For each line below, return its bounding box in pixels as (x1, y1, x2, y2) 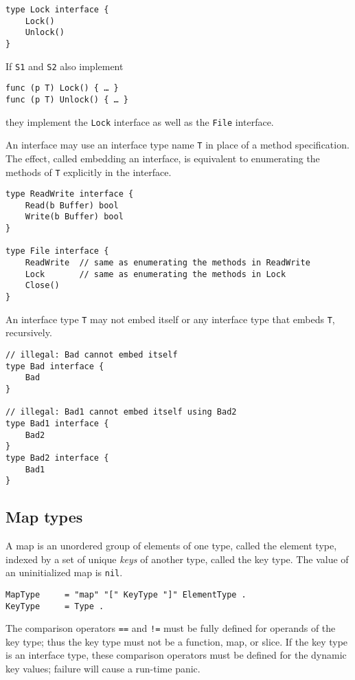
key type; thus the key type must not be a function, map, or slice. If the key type (5, 634, 348, 648)
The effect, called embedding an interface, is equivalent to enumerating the (5, 151, 320, 165)
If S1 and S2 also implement (5, 58, 124, 73)
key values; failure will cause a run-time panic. (5, 661, 201, 676)
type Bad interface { (5, 361, 104, 371)
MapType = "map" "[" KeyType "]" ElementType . (5, 589, 247, 600)
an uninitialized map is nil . (5, 565, 123, 580)
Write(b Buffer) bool (25, 212, 124, 222)
